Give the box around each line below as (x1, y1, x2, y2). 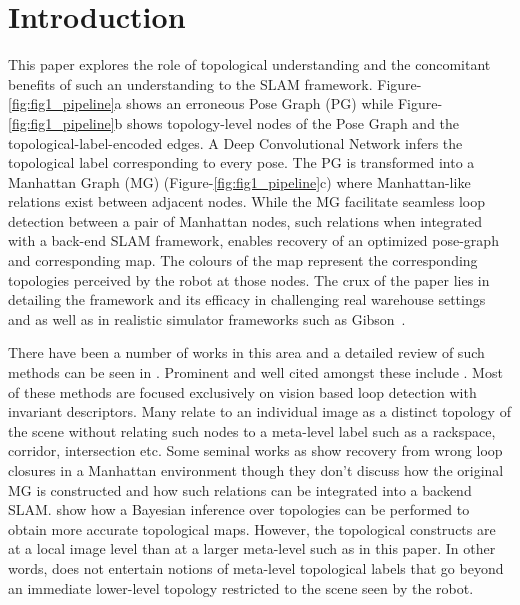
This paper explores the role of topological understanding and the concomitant (8, 54, 491, 75)
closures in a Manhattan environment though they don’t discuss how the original (8, 460, 504, 480)
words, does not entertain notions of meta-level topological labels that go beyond (8, 557, 504, 578)
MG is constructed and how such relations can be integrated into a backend (8, 479, 472, 500)
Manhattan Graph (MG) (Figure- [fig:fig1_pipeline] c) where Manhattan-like (8, 171, 471, 192)
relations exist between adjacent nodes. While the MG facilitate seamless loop (8, 191, 485, 212)
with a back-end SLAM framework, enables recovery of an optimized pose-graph (8, 230, 499, 251)
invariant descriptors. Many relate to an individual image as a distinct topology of (8, 401, 511, 422)
